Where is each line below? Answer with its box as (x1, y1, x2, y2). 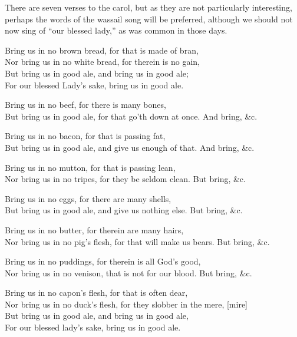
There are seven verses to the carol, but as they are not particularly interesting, (5, 1, 292, 13)
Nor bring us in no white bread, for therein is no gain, (5, 55, 200, 68)
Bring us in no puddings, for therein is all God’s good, (5, 255, 201, 267)
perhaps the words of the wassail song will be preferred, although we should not (5, 12, 293, 25)
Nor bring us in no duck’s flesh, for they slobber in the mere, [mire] (5, 298, 248, 310)
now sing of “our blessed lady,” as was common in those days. (5, 24, 227, 37)
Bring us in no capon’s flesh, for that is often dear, (5, 286, 188, 299)
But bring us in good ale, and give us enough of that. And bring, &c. (5, 141, 255, 153)
